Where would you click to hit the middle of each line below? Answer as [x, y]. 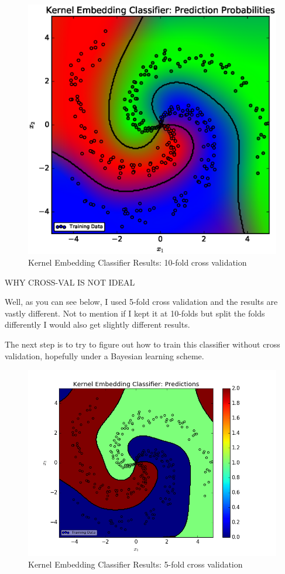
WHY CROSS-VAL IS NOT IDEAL [70, 282]
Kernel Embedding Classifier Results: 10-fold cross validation [138, 262]
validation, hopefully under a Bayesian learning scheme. [104, 355]
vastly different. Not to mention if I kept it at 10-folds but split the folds [135, 313]
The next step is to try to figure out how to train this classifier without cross [142, 344]
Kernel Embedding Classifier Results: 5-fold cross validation [135, 564]
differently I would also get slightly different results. [97, 324]
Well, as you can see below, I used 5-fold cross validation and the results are [141, 302]
